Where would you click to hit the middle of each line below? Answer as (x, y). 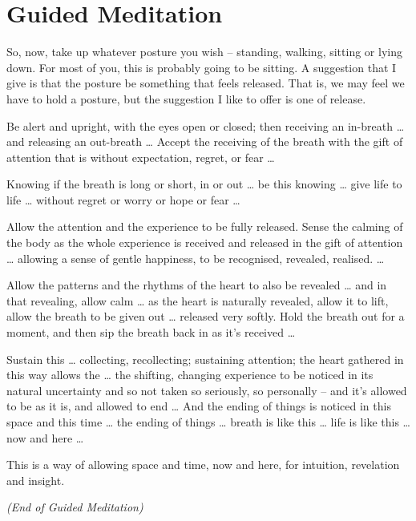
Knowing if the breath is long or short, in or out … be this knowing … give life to (204, 184)
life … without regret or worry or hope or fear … (123, 199)
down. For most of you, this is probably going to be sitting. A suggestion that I (202, 67)
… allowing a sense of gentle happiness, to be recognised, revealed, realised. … (196, 258)
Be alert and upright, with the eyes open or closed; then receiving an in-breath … (206, 125)
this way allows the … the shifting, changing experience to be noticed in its (190, 375)
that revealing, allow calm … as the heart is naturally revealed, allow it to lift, (198, 300)
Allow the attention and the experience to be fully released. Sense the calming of (205, 226)
